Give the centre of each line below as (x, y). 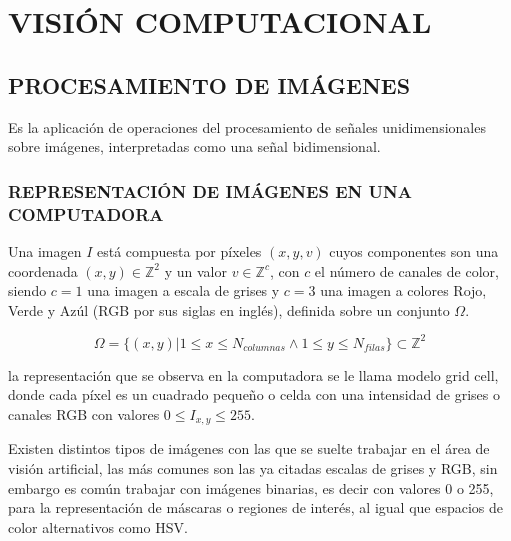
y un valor (195, 270)
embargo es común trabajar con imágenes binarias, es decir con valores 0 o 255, (251, 487)
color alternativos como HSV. (98, 526)
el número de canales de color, (406, 270)
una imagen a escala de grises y (183, 290)
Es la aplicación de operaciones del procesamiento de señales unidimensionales (247, 126)
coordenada (43, 270)
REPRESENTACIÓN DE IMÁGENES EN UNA (210, 190)
